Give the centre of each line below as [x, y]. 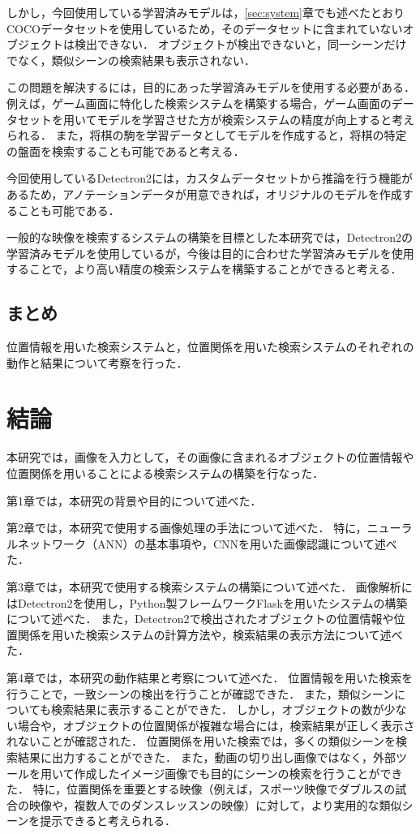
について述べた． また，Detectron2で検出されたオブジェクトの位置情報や [200, 619]
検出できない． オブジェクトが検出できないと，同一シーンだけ [240, 44]
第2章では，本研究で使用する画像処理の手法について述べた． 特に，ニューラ [210, 528]
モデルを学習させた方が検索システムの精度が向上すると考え [256, 119]
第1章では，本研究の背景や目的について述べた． [134, 500]
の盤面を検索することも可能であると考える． [126, 150]
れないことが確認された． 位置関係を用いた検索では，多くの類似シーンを [201, 741]
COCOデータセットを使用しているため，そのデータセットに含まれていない [205, 28]
